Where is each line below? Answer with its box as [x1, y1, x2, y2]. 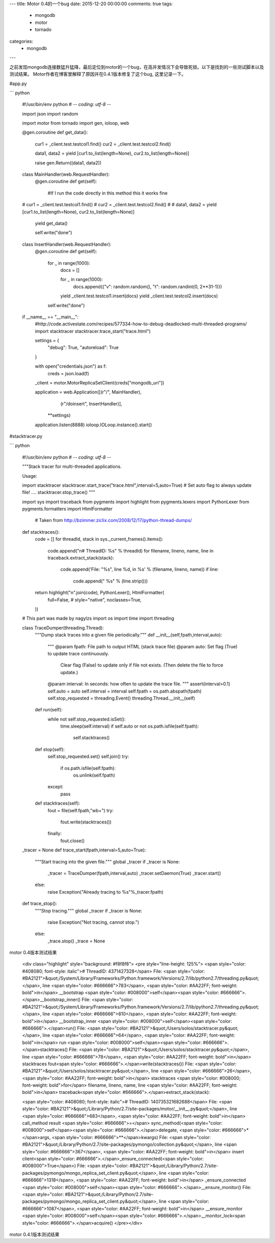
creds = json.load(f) [47, 370, 89, 376]
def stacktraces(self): [35, 800, 80, 807]
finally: [47, 831, 62, 837]
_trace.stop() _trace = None [47, 937, 105, 944]
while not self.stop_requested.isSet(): [47, 716, 126, 722]
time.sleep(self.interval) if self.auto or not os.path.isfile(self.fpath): [60, 723, 199, 729]
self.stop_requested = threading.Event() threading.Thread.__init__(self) [47, 695, 196, 701]
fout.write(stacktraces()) [60, 819, 112, 825]
